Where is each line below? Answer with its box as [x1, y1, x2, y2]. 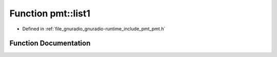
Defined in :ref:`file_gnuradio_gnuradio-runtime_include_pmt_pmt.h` [22, 26, 166, 32]
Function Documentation [9, 39, 91, 48]
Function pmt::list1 [9, 8, 91, 19]
